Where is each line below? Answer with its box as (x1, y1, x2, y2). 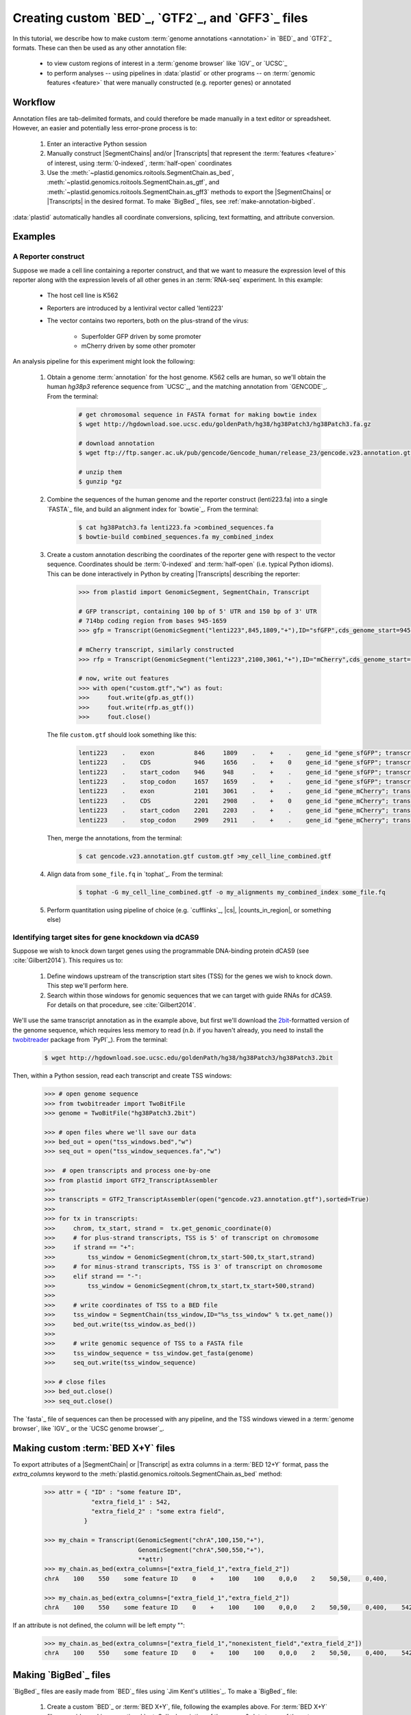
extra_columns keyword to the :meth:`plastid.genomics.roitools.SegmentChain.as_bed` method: (12, 1470, 282, 1478)
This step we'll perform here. (47, 982, 129, 990)
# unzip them (78, 468, 123, 476)
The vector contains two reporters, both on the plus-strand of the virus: (47, 316, 249, 325)
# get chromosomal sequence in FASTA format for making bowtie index (78, 410, 317, 418)
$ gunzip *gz (78, 477, 123, 486)
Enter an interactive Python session (47, 139, 147, 147)
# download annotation (78, 439, 155, 447)
